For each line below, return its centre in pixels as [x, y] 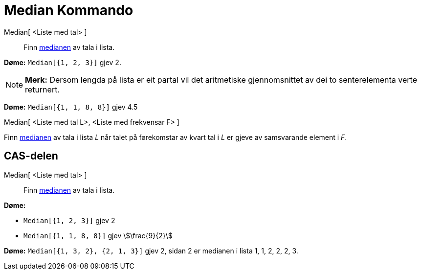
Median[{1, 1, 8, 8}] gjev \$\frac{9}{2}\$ [98, 235]
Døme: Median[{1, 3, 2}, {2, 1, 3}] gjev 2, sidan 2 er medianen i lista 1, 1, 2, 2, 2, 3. [151, 251]
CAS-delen [31, 156]
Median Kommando [69, 10]
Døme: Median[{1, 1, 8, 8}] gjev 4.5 [71, 107]
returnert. [43, 89]
